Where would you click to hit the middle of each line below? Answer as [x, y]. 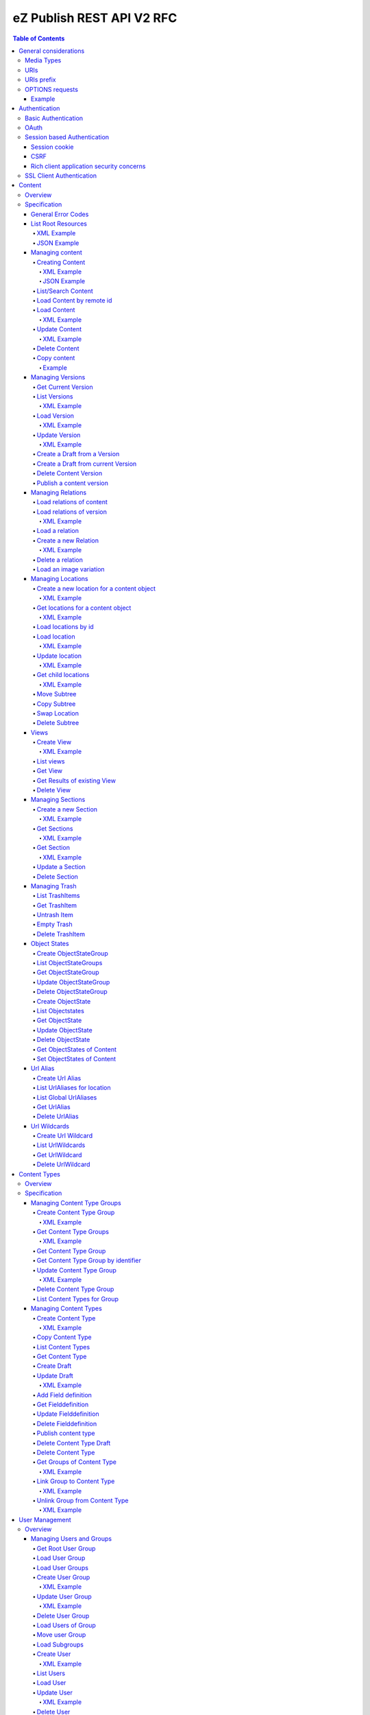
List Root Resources [59, 224]
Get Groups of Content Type [76, 1462]
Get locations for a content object [84, 608]
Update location [59, 656]
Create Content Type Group [76, 1213]
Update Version [59, 435]
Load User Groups [63, 1568]
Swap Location [58, 713]
